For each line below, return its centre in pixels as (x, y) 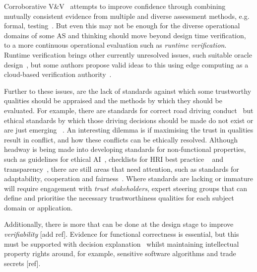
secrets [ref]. (22, 263)
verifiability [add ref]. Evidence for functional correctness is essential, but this (122, 234)
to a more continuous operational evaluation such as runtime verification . (115, 45)
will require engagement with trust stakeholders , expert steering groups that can (126, 188)
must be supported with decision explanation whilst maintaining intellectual (122, 243)
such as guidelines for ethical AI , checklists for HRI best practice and (114, 159)
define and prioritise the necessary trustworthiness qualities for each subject (119, 198)
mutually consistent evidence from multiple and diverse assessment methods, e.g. (127, 16)
